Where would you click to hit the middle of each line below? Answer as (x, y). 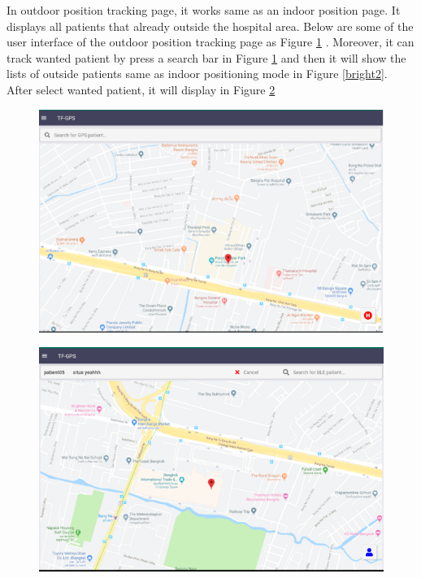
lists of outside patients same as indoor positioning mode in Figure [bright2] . (197, 74)
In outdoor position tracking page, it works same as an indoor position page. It (204, 10)
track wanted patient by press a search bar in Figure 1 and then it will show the (206, 57)
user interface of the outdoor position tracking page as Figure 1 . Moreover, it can (210, 42)
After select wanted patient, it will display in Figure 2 (141, 89)
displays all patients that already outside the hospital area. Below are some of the (210, 26)
